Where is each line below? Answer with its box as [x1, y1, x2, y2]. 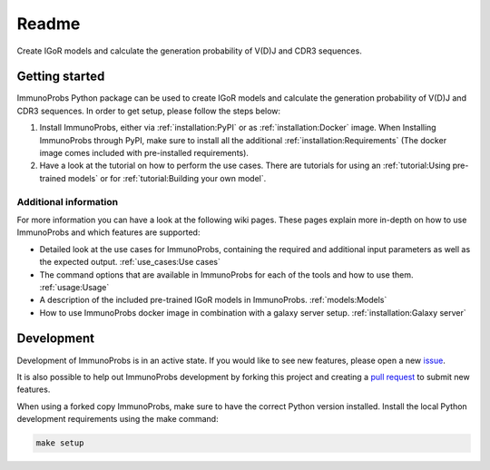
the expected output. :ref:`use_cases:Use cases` [39, 257, 221, 268]
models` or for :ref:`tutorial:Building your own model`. [68, 172, 267, 183]
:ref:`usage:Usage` [39, 281, 110, 292]
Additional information [16, 195, 119, 208]
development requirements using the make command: [16, 414, 219, 425]
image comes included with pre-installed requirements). [39, 148, 250, 159]
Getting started [16, 69, 105, 84]
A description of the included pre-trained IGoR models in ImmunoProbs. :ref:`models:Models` [39, 295, 387, 306]
